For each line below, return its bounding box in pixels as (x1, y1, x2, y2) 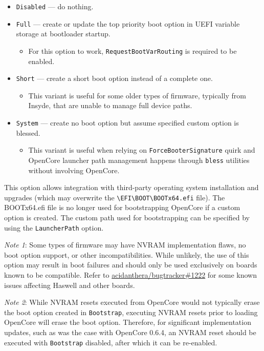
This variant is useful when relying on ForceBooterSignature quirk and (28, 144, 255, 155)
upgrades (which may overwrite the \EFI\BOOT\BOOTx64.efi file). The (4, 192, 225, 202)
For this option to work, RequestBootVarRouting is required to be (28, 45, 237, 56)
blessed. (16, 127, 40, 138)
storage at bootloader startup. (16, 28, 111, 39)
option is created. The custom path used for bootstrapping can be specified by (4, 212, 250, 222)
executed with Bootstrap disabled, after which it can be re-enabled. (4, 337, 217, 347)
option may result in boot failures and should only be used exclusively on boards (4, 259, 257, 270)
